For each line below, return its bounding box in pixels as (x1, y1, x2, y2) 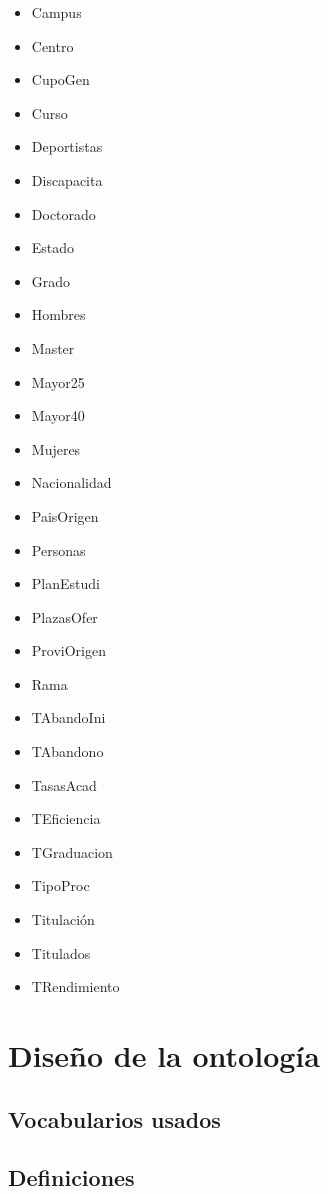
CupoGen (31, 69, 90, 90)
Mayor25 (31, 371, 85, 392)
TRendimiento (31, 976, 120, 997)
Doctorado (31, 203, 96, 224)
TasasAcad (31, 774, 97, 795)
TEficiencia (31, 808, 101, 829)
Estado (31, 237, 75, 258)
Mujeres (31, 438, 81, 459)
